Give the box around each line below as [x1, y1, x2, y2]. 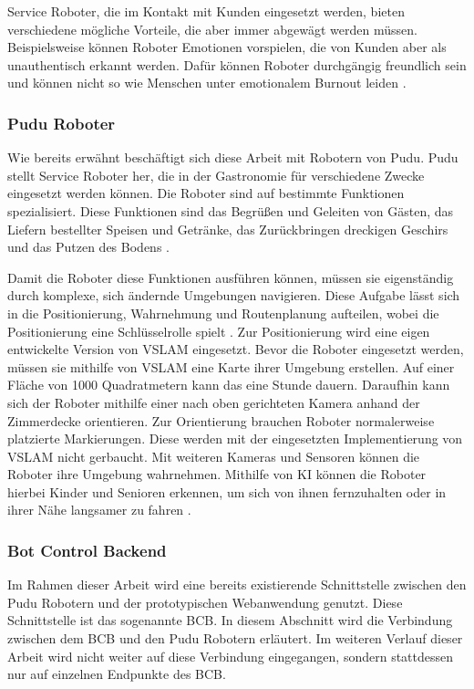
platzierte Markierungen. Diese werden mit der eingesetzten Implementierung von [7, 429, 463, 448]
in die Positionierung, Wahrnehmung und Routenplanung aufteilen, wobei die [7, 303, 439, 322]
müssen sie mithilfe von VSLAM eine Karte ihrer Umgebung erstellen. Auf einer [7, 357, 455, 376]
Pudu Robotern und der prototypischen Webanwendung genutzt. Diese [7, 592, 403, 611]
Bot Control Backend [7, 538, 167, 561]
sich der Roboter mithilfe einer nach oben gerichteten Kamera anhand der [7, 392, 420, 412]
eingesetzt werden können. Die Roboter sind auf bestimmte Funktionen [7, 183, 405, 203]
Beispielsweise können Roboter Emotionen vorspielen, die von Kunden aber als [7, 37, 447, 57]
